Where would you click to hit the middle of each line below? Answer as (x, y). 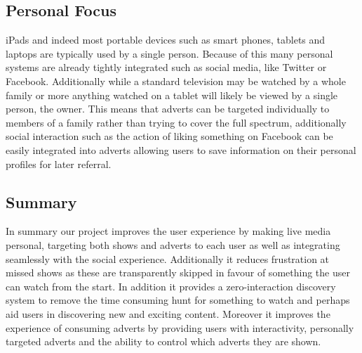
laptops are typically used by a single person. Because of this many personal (169, 53)
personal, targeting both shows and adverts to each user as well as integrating (173, 244)
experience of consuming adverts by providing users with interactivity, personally (180, 327)
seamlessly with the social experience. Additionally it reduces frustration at (168, 258)
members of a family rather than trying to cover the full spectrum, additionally (176, 122)
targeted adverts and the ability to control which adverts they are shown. (163, 341)
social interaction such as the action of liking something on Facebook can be (169, 136)
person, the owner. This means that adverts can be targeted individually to (168, 109)
